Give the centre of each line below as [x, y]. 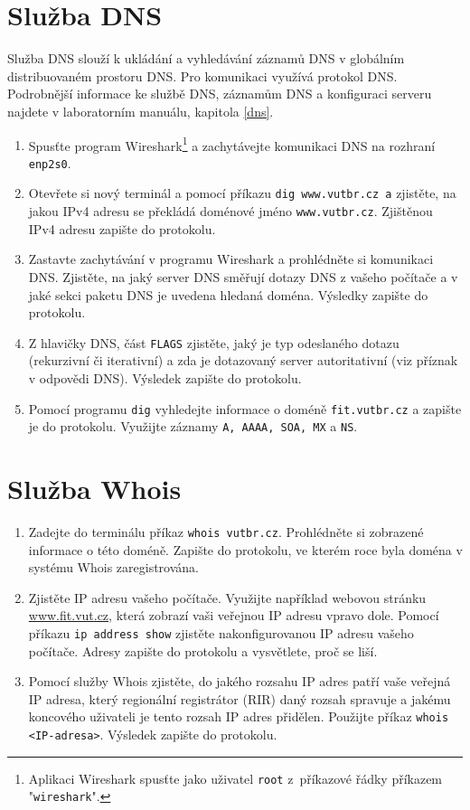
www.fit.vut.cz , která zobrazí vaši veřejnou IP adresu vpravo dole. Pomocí [234, 615]
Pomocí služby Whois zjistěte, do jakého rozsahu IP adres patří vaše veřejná [240, 681]
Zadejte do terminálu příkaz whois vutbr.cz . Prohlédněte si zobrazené [226, 531]
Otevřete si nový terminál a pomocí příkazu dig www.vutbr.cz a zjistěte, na [242, 193]
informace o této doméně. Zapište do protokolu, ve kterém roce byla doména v [245, 549]
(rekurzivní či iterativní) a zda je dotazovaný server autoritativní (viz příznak [243, 360]
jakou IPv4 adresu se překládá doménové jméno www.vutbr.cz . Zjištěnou [230, 211]
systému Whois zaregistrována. [113, 567]
